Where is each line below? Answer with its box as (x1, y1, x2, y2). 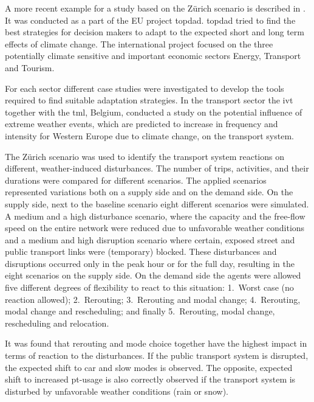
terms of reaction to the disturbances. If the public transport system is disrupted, (5, 349, 309, 362)
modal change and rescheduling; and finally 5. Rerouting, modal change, (5, 305, 275, 317)
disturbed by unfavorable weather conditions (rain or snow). (5, 384, 228, 397)
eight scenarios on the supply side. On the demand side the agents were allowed (5, 269, 301, 282)
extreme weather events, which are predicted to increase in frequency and (5, 117, 278, 130)
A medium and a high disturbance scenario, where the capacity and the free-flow (5, 209, 305, 222)
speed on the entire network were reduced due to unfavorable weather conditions (5, 221, 305, 234)
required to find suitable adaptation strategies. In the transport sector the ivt (5, 94, 293, 106)
